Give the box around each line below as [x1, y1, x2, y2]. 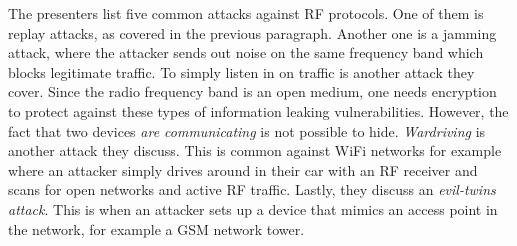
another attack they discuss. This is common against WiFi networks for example [8, 140, 502, 161]
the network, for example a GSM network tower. [8, 218, 305, 239]
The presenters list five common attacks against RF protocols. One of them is [8, 3, 484, 23]
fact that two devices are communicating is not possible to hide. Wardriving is [8, 120, 486, 141]
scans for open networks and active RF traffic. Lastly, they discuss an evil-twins [8, 179, 496, 200]
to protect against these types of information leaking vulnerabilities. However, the [8, 100, 509, 121]
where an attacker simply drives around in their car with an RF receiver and [8, 159, 478, 180]
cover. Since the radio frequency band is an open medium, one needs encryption [8, 81, 497, 102]
